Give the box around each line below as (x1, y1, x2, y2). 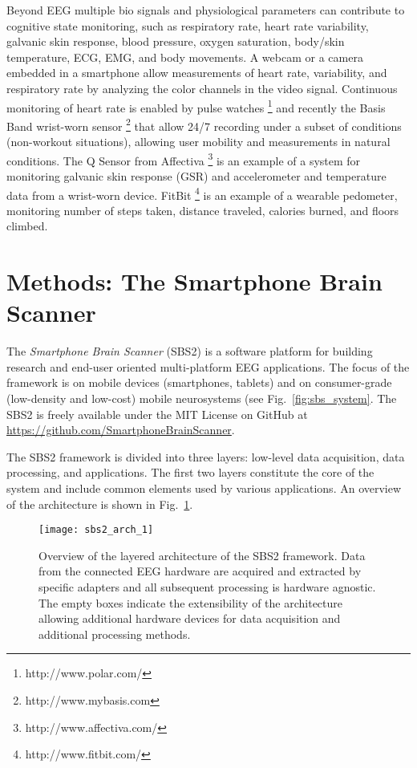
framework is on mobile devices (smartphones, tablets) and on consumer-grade (6, 374, 392, 391)
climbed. (6, 217, 48, 234)
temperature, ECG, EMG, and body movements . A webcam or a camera (6, 48, 363, 65)
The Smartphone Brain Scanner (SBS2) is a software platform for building (6, 343, 373, 360)
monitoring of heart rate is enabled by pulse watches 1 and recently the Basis (6, 96, 386, 116)
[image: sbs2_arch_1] (38, 524, 154, 536)
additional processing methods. (38, 625, 191, 642)
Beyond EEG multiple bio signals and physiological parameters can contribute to (6, 2, 405, 18)
